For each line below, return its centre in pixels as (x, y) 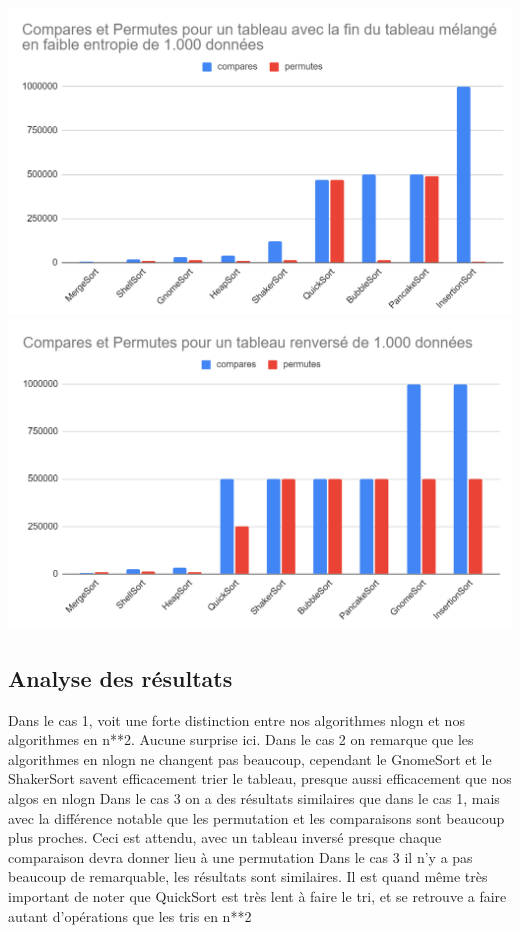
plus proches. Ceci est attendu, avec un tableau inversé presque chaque (225, 837)
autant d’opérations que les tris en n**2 (130, 915)
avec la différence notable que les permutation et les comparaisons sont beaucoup (256, 817)
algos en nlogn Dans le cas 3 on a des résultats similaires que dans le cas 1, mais (254, 797)
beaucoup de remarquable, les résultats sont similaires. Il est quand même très (248, 876)
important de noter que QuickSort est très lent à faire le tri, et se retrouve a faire (257, 895)
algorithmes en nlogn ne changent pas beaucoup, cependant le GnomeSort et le (250, 758)
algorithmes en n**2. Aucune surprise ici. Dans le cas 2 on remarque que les (241, 739)
